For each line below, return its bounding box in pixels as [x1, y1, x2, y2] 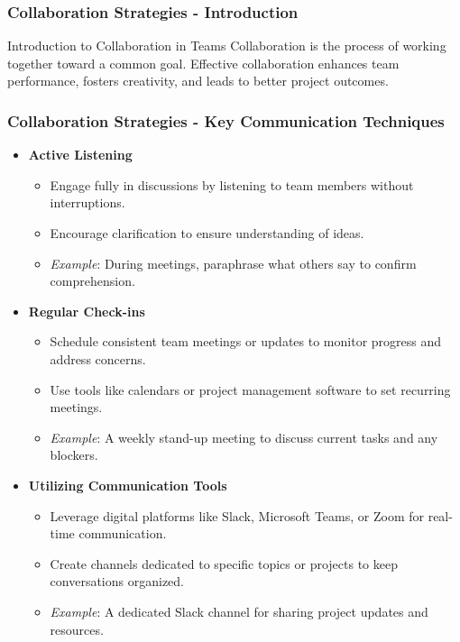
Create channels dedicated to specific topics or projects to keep [50, 554, 398, 573]
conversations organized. [50, 572, 184, 591]
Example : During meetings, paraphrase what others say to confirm [50, 253, 417, 272]
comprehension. [50, 271, 135, 290]
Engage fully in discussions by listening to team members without [50, 175, 414, 194]
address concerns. [50, 349, 146, 368]
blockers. [50, 445, 98, 464]
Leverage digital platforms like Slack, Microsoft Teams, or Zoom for [50, 506, 424, 525]
